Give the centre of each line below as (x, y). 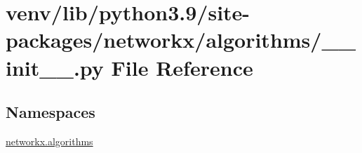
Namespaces (51, 112)
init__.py (55, 67)
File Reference (182, 67)
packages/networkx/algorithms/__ (181, 40)
